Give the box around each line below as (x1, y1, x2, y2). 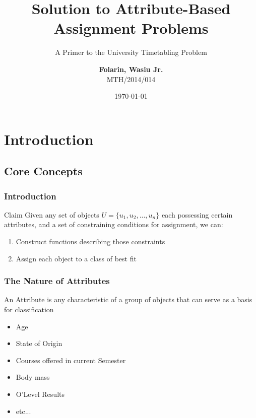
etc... (16, 405, 31, 416)
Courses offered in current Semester (16, 355, 126, 365)
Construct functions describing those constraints (16, 236, 165, 247)
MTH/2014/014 (106, 74, 156, 84)
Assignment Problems (53, 18, 209, 38)
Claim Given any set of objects (4, 209, 99, 220)
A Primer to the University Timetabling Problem (55, 47, 207, 57)
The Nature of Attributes (4, 274, 110, 287)
